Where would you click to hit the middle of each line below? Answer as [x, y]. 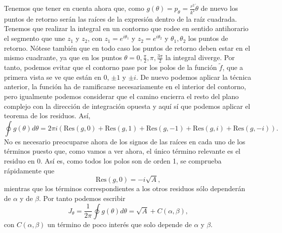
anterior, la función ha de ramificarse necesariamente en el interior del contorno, [125, 86]
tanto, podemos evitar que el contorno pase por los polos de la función [110, 67]
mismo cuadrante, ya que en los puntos [63, 57]
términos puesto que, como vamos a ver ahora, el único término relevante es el [122, 151]
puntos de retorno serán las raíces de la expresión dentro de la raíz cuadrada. [121, 18]
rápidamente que [29, 170]
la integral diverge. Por [200, 57]
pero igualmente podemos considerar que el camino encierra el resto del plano [121, 96]
